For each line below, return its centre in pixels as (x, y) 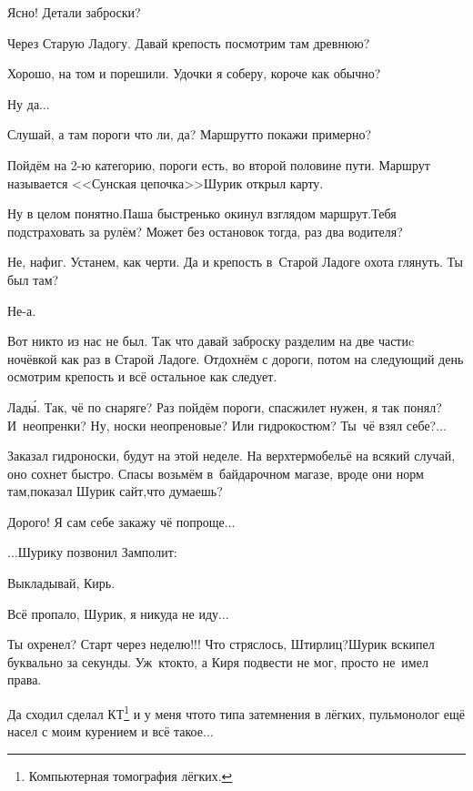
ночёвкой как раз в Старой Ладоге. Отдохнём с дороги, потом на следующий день (236, 358)
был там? (33, 279)
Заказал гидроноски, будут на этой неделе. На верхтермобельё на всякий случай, (231, 456)
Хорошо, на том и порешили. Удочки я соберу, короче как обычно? (194, 73)
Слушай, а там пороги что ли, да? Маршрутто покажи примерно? (190, 134)
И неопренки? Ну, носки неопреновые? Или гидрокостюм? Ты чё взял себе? (222, 425)
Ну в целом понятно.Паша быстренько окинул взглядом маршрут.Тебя (202, 213)
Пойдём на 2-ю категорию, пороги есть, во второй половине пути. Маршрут (219, 164)
